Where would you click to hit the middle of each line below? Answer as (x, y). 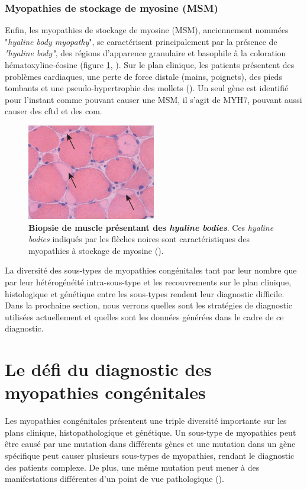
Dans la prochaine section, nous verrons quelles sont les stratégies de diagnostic (149, 305)
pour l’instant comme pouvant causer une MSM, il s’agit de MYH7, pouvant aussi (153, 99)
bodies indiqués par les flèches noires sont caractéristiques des (139, 239)
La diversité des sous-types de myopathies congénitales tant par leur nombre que (151, 270)
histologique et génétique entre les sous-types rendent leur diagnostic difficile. (145, 293)
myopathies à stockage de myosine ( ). (96, 250)
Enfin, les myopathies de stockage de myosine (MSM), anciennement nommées (147, 30)
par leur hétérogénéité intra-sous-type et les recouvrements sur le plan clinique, (148, 282)
